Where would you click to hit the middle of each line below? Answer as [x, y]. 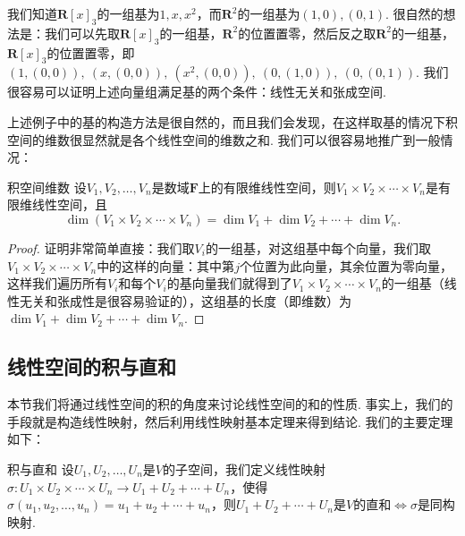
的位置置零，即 [91, 52]
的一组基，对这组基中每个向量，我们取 [318, 247]
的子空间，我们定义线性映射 [244, 468]
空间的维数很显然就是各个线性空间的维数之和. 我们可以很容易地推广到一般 [224, 139]
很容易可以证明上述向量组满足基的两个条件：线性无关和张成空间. [197, 92]
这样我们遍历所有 [57, 283]
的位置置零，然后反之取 [307, 33]
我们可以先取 [82, 33]
